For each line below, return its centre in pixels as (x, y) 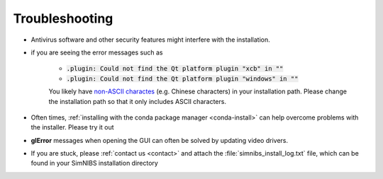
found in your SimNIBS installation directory (95, 163)
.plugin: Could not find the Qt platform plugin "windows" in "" (182, 79)
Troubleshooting (63, 18)
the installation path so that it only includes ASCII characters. (138, 101)
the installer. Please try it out (72, 127)
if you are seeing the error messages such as (97, 52)
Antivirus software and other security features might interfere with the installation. (150, 40)
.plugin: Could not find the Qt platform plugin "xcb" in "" (175, 69)
